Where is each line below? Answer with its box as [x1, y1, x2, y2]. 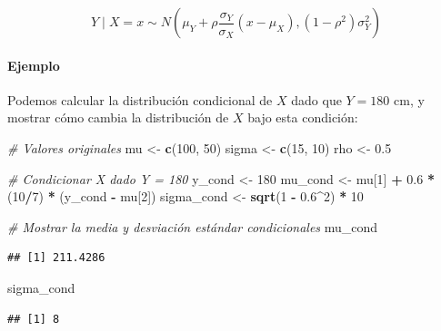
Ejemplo [7, 55, 60, 74]
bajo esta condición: [247, 108, 358, 127]
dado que [291, 90, 342, 109]
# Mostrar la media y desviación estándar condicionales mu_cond [7, 217, 378, 236]
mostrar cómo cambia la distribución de [7, 108, 229, 127]
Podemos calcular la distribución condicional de [7, 90, 273, 109]
